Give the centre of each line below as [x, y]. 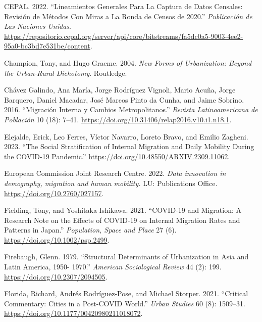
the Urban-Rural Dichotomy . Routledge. [66, 73]
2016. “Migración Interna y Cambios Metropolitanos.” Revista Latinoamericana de [131, 109]
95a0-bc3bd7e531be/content [47, 46]
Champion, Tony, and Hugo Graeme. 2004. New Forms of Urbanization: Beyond [128, 62]
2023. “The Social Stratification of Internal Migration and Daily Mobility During [129, 146]
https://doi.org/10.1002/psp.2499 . [57, 239]
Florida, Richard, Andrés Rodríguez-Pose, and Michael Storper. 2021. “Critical [126, 293]
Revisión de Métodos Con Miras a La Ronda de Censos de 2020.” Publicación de [128, 16]
